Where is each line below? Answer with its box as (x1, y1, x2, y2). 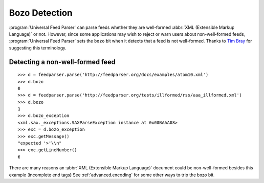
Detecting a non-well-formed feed (9, 58, 116, 66)
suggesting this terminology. (9, 45, 66, 51)
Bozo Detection (9, 7, 73, 18)
